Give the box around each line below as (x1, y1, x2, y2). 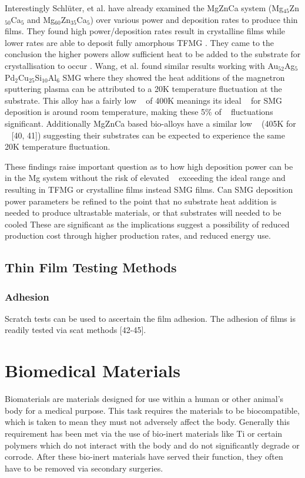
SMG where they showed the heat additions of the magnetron (62, 71, 285, 83)
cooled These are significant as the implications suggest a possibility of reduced (5, 217, 290, 230)
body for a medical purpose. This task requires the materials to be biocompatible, (5, 404, 300, 416)
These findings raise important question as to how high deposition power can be (5, 160, 293, 172)
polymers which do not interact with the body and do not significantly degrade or (5, 439, 300, 451)
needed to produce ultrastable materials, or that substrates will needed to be (5, 206, 281, 219)
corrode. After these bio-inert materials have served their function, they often (5, 450, 283, 463)
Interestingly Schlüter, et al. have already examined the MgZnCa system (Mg (5, 2, 283, 14)
